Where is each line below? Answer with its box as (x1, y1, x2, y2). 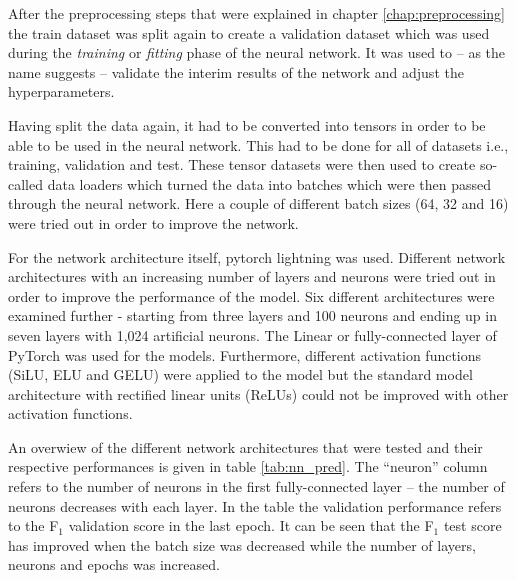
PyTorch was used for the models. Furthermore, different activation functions (8, 344, 482, 365)
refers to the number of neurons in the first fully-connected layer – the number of (8, 476, 505, 497)
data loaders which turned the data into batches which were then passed (47, 173, 492, 194)
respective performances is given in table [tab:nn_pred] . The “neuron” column (8, 456, 488, 477)
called (8, 173, 43, 194)
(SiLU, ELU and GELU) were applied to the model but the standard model (8, 364, 473, 385)
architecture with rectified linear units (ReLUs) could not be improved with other (8, 383, 509, 404)
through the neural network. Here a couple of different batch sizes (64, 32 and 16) (8, 193, 509, 214)
